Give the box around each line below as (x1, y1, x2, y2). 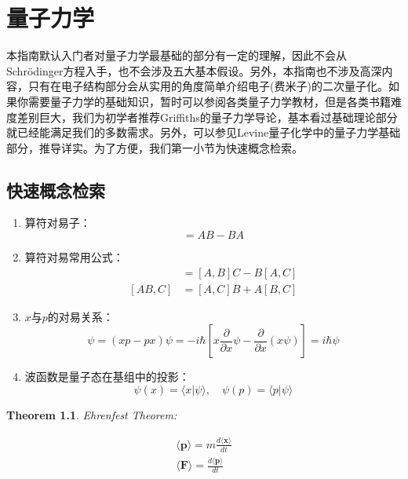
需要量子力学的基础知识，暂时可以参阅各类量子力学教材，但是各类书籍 (27, 93, 391, 109)
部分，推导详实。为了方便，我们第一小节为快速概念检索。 (6, 139, 303, 155)
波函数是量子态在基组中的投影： (24, 368, 190, 385)
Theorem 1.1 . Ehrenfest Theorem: (6, 406, 177, 422)
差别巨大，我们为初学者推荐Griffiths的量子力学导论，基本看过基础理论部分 (16, 108, 398, 125)
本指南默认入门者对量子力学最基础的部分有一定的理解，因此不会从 (6, 47, 347, 64)
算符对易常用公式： (24, 249, 124, 265)
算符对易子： (24, 214, 91, 231)
